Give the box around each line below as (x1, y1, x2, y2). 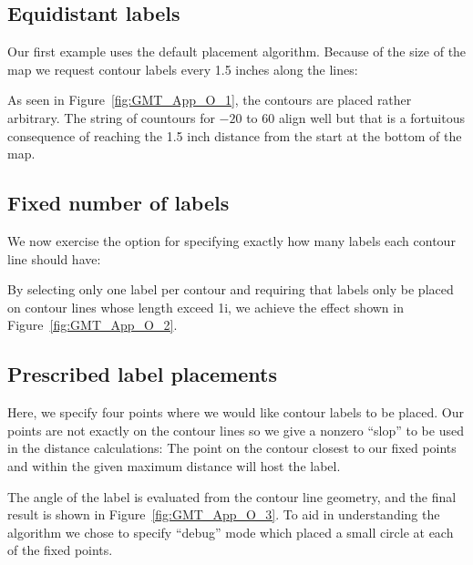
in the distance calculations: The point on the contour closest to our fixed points (7, 438, 457, 457)
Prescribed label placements (7, 360, 277, 388)
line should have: (7, 249, 101, 268)
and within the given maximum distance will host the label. (7, 456, 341, 475)
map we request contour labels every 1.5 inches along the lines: (7, 59, 358, 78)
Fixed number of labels (7, 189, 230, 217)
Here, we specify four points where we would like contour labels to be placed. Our (7, 403, 464, 422)
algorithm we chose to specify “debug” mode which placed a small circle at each (7, 522, 454, 541)
